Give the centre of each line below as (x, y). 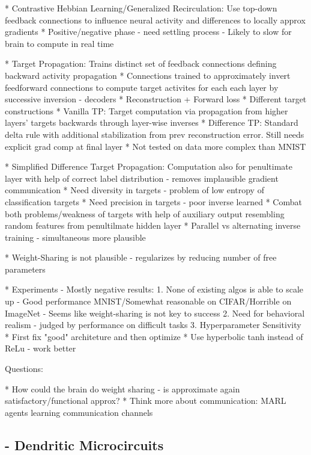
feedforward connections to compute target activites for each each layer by (142, 87)
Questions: (24, 369)
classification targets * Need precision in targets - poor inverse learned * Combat (153, 201)
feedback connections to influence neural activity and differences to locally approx (155, 20)
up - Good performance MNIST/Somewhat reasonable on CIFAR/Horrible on (148, 301)
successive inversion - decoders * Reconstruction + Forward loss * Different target (156, 99)
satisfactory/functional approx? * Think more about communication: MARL (146, 401)
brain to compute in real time (59, 43)
